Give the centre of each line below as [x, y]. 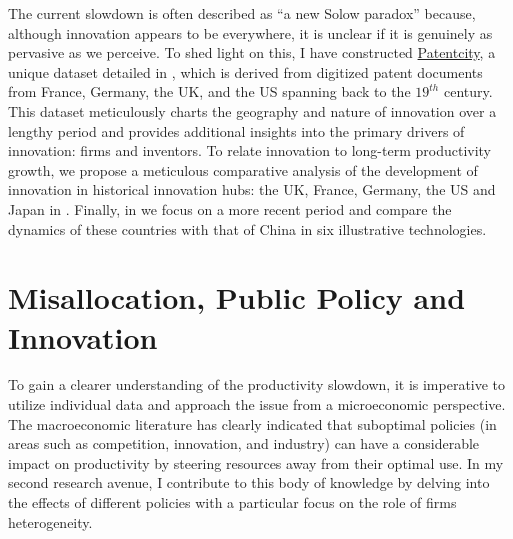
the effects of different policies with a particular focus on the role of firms [232, 502]
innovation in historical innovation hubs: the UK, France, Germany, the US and [252, 189]
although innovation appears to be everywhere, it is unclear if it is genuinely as [250, 32]
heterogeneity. [50, 521]
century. [468, 91]
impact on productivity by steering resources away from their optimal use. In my [256, 462]
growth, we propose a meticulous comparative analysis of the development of [243, 169]
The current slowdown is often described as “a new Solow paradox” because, [242, 13]
